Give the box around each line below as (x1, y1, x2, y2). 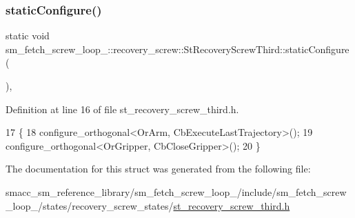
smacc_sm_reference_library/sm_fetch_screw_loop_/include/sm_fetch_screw (6, 184, 347, 199)
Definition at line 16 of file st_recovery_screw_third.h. (6, 101, 239, 116)
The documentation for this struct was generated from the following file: (6, 161, 311, 176)
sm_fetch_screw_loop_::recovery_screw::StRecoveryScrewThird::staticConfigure (6, 41, 349, 56)
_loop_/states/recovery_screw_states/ (6, 198, 174, 212)
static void (6, 28, 50, 43)
